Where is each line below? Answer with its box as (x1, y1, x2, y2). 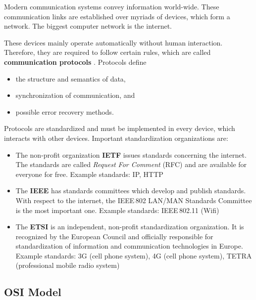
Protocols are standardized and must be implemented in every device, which (4, 123, 235, 133)
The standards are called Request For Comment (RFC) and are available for (15, 159, 247, 170)
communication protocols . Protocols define (4, 56, 147, 67)
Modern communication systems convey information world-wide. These (4, 1, 219, 11)
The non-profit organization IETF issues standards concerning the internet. (15, 149, 247, 160)
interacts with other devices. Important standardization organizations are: (4, 132, 228, 143)
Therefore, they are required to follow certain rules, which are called (4, 47, 211, 57)
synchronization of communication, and (15, 90, 135, 100)
